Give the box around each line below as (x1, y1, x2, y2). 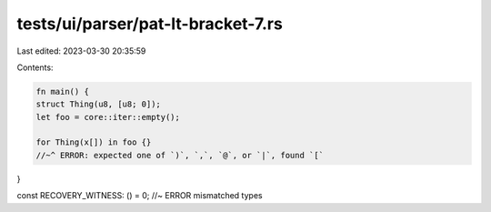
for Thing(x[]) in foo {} (35, 137, 152, 147)
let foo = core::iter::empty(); (35, 112, 181, 122)
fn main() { (35, 86, 90, 96)
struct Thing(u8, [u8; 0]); (35, 99, 161, 109)
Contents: (16, 62, 54, 73)
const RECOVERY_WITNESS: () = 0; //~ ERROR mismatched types (16, 190, 263, 201)
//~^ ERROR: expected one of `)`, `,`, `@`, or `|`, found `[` (35, 150, 325, 160)
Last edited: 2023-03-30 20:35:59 (16, 45, 146, 56)
